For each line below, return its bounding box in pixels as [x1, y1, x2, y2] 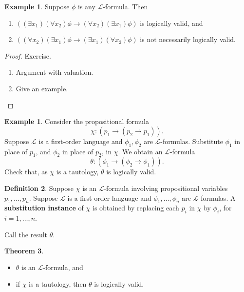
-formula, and [43, 262, 83, 272]
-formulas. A [198, 192, 236, 203]
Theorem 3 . [4, 246, 44, 256]
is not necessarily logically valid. [140, 34, 236, 44]
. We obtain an [118, 146, 163, 156]
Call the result [4, 229, 48, 239]
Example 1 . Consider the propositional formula [4, 116, 149, 126]
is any [78, 1, 95, 11]
